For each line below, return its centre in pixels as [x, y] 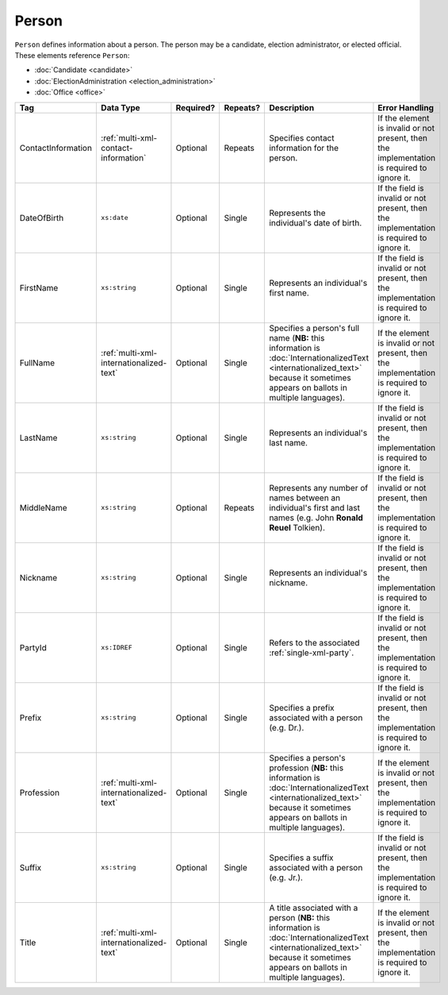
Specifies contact [302, 137]
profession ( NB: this [306, 768]
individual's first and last [315, 507]
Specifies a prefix [302, 708]
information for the [304, 148]
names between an [305, 498]
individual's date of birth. [316, 222]
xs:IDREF [116, 647]
